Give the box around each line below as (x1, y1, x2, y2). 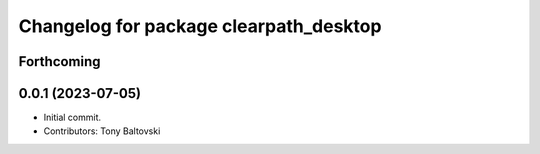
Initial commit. (43, 111, 102, 124)
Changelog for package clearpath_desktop (18, 15, 382, 37)
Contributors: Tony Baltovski (43, 125, 161, 137)
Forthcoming (18, 53, 101, 70)
